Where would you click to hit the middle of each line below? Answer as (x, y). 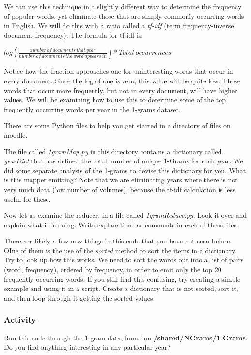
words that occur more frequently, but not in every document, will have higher (121, 90)
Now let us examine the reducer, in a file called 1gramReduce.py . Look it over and (125, 215)
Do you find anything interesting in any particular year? (87, 347)
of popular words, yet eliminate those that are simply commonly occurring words (124, 16)
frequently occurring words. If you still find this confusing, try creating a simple (122, 279)
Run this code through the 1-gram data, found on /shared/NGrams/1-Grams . (126, 337)
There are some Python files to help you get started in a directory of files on (117, 125)
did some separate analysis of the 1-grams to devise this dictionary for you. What (125, 170)
